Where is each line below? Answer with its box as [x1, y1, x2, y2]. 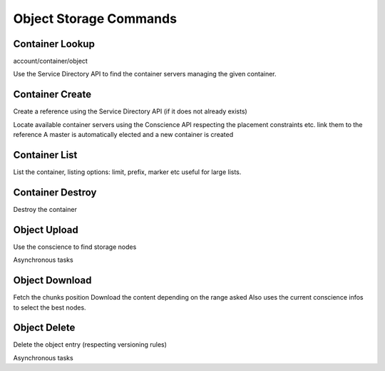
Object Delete [13, 322, 76, 334]
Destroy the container [13, 205, 78, 213]
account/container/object [13, 57, 88, 66]
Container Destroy [13, 186, 97, 198]
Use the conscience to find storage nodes [13, 243, 137, 251]
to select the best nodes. [13, 303, 86, 312]
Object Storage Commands [13, 11, 178, 26]
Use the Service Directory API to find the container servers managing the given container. [13, 70, 277, 78]
